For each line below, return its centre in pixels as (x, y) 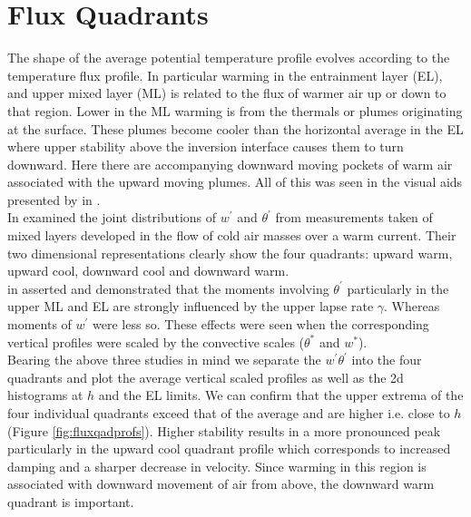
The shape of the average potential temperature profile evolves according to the (229, 58)
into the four (387, 360)
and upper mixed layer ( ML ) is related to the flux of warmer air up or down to (227, 93)
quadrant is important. (71, 501)
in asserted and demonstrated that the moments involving (168, 288)
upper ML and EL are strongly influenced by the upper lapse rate (191, 306)
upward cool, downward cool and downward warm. (148, 271)
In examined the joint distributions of (112, 217)
